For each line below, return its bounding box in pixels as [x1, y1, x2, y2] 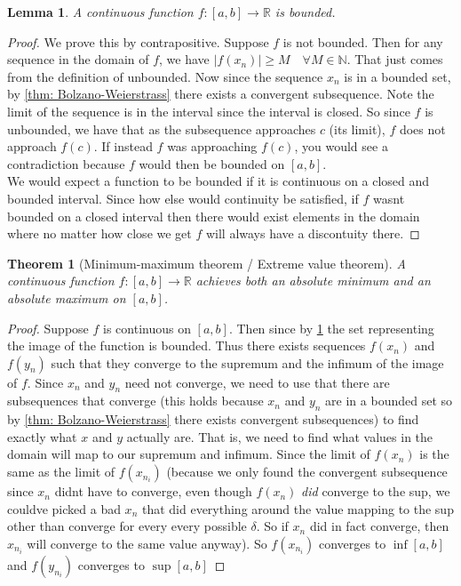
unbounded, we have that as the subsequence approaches [7, 119, 316, 138]
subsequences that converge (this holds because [7, 391, 264, 410]
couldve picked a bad [7, 499, 121, 518]
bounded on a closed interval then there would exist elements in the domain [7, 206, 420, 225]
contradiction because [7, 154, 125, 173]
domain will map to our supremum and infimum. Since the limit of [7, 445, 370, 463]
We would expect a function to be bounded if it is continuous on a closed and [7, 172, 430, 190]
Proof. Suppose [7, 318, 89, 337]
